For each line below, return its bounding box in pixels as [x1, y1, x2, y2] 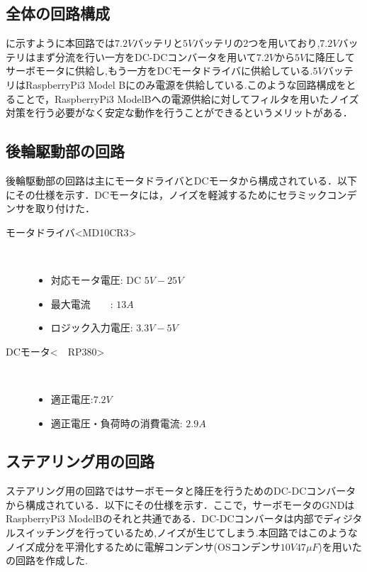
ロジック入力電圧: [50, 320, 133, 335]
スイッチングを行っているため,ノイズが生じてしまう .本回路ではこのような [15, 525, 358, 540]
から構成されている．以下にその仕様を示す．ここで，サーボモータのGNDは [6, 497, 355, 512]
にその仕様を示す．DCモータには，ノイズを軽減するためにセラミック [6, 187, 327, 202]
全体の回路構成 [6, 2, 110, 24]
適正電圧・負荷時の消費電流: [50, 415, 183, 430]
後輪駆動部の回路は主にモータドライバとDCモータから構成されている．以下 [6, 172, 358, 187]
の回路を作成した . [6, 553, 88, 568]
